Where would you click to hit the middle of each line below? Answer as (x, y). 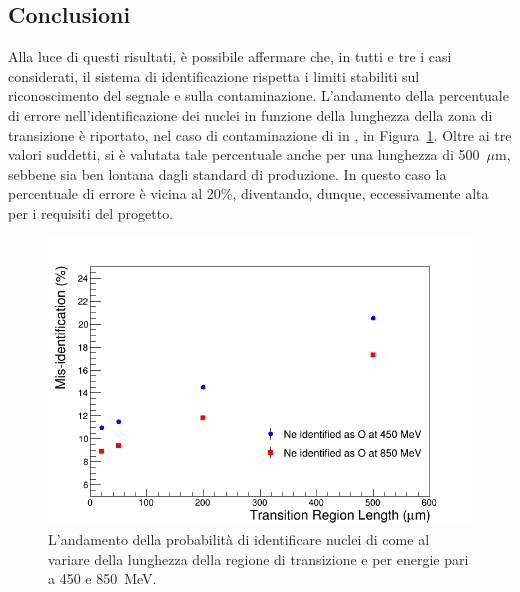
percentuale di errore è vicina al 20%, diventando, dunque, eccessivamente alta (248, 193)
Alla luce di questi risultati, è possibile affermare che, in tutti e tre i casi (230, 56)
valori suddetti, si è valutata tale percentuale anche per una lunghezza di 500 (244, 154)
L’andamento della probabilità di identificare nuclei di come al (239, 539)
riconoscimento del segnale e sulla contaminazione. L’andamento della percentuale (258, 95)
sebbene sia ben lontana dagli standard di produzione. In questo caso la (227, 173)
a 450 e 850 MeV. (102, 578)
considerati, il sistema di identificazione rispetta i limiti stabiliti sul (214, 75)
